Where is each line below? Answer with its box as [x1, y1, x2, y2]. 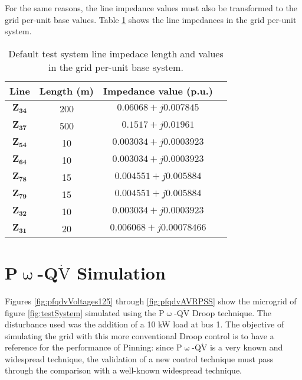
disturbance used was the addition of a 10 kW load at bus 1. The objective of [5, 318, 284, 330]
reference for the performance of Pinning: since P [5, 341, 182, 353]
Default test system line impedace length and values [8, 46, 224, 60]
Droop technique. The [192, 306, 271, 319]
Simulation [77, 260, 166, 284]
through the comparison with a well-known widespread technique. [5, 364, 242, 376]
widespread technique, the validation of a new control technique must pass [5, 352, 274, 365]
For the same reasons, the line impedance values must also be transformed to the [5, 2, 297, 14]
